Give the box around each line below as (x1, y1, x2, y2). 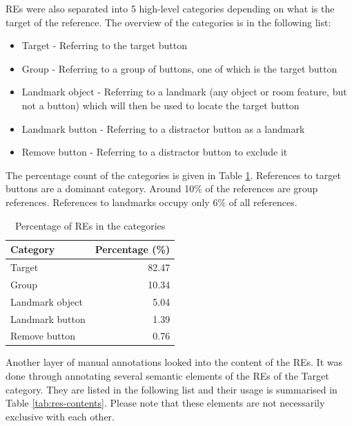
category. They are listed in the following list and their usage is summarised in (6, 382, 338, 396)
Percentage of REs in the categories (14, 218, 166, 232)
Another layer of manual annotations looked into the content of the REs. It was (6, 355, 342, 369)
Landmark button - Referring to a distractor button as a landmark (21, 121, 305, 136)
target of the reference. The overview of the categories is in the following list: (6, 15, 331, 29)
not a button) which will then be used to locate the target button (21, 98, 300, 112)
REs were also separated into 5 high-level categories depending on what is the (6, 1, 335, 15)
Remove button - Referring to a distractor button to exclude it (21, 145, 288, 159)
